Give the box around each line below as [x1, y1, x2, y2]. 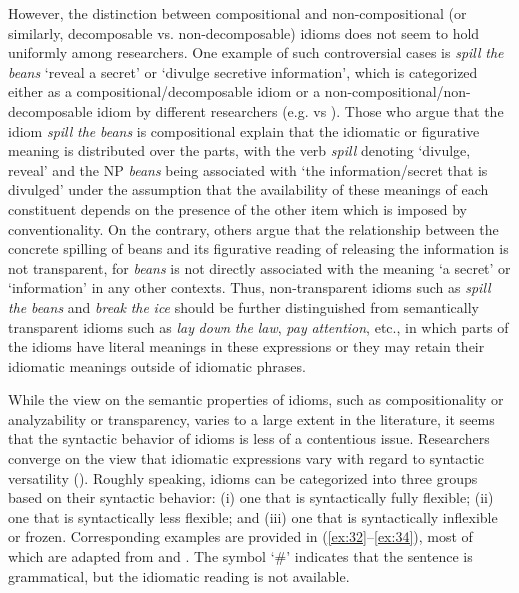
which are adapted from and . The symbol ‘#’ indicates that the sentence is [8, 546, 473, 567]
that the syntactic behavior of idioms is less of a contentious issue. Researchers [8, 428, 490, 449]
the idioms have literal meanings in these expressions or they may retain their [8, 336, 485, 357]
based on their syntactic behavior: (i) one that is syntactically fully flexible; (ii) [8, 487, 494, 508]
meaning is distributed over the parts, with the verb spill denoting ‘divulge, [8, 140, 471, 161]
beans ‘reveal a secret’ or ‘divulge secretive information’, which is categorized [8, 61, 478, 82]
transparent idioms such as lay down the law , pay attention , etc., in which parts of [8, 316, 509, 337]
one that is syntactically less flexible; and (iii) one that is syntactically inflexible [8, 506, 498, 527]
